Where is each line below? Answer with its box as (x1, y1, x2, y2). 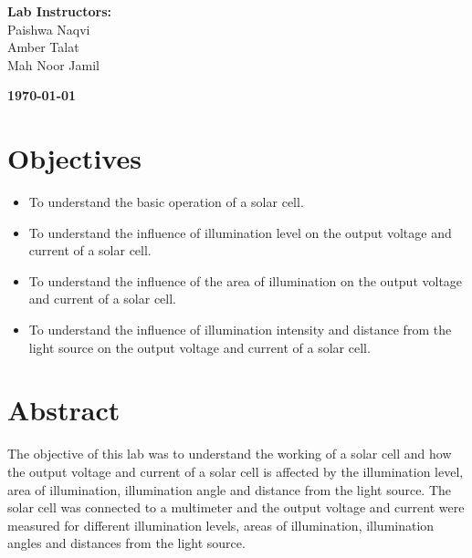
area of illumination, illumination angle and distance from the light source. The (7, 480, 452, 499)
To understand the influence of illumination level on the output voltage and (28, 222, 452, 242)
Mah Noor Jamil (7, 55, 100, 74)
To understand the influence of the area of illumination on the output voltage (28, 271, 463, 290)
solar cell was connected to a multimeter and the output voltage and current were (7, 498, 465, 517)
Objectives (7, 139, 142, 177)
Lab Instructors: (7, 2, 111, 20)
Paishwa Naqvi (7, 19, 90, 38)
